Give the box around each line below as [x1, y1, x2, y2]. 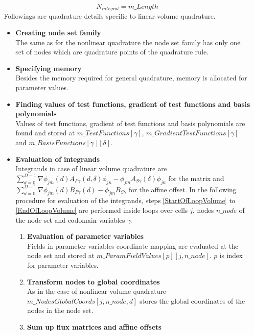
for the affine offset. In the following [129, 184, 236, 194]
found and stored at [15, 128, 75, 138]
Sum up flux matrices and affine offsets [27, 321, 162, 332]
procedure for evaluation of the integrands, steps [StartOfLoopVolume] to [15, 195, 235, 206]
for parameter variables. [27, 259, 99, 270]
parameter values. [15, 82, 69, 93]
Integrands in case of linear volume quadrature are [15, 163, 167, 174]
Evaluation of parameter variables [27, 231, 144, 241]
